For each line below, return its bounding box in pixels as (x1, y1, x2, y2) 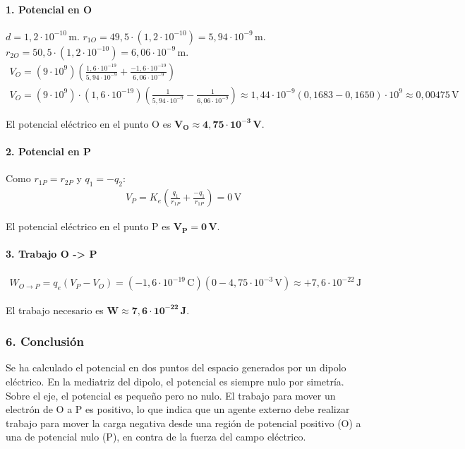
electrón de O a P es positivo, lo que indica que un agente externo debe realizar (6, 402, 350, 417)
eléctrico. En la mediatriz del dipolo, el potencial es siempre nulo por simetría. (6, 373, 344, 388)
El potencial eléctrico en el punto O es (6, 116, 171, 131)
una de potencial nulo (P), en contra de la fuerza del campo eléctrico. (6, 429, 306, 444)
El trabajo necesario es (6, 302, 104, 317)
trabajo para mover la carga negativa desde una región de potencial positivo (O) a (6, 415, 361, 430)
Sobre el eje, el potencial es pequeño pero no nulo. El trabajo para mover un (6, 388, 336, 402)
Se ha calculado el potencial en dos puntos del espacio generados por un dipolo (6, 360, 346, 375)
